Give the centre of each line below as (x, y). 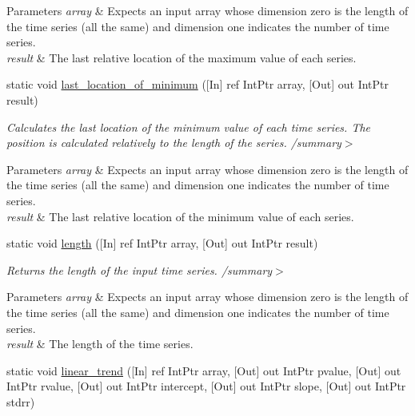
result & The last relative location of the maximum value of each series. (182, 57)
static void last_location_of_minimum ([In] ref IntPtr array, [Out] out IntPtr (198, 84)
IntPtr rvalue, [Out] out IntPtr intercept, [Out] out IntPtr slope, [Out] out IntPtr (206, 386)
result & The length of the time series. (100, 344)
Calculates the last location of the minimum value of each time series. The (189, 127)
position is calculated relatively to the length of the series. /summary (174, 143)
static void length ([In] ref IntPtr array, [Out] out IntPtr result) (162, 243)
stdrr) (21, 401)
